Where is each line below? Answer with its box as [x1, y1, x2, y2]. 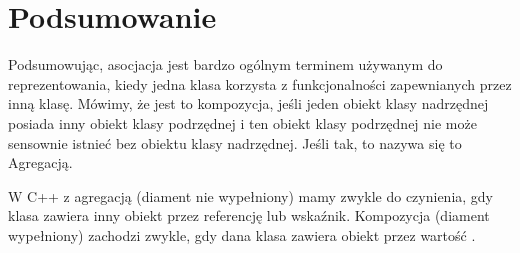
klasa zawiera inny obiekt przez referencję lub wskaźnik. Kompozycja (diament [8, 205, 490, 226]
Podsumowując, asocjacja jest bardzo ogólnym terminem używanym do [8, 54, 443, 75]
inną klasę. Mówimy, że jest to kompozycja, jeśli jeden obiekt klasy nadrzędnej [8, 93, 489, 114]
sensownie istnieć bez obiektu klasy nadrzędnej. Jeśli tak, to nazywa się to [8, 132, 462, 153]
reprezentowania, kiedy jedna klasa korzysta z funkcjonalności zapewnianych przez [8, 73, 512, 94]
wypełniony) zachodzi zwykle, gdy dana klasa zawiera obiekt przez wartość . [8, 224, 476, 245]
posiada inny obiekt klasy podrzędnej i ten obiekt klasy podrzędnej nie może [8, 112, 477, 133]
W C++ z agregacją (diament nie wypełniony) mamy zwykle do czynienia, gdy [8, 185, 493, 206]
